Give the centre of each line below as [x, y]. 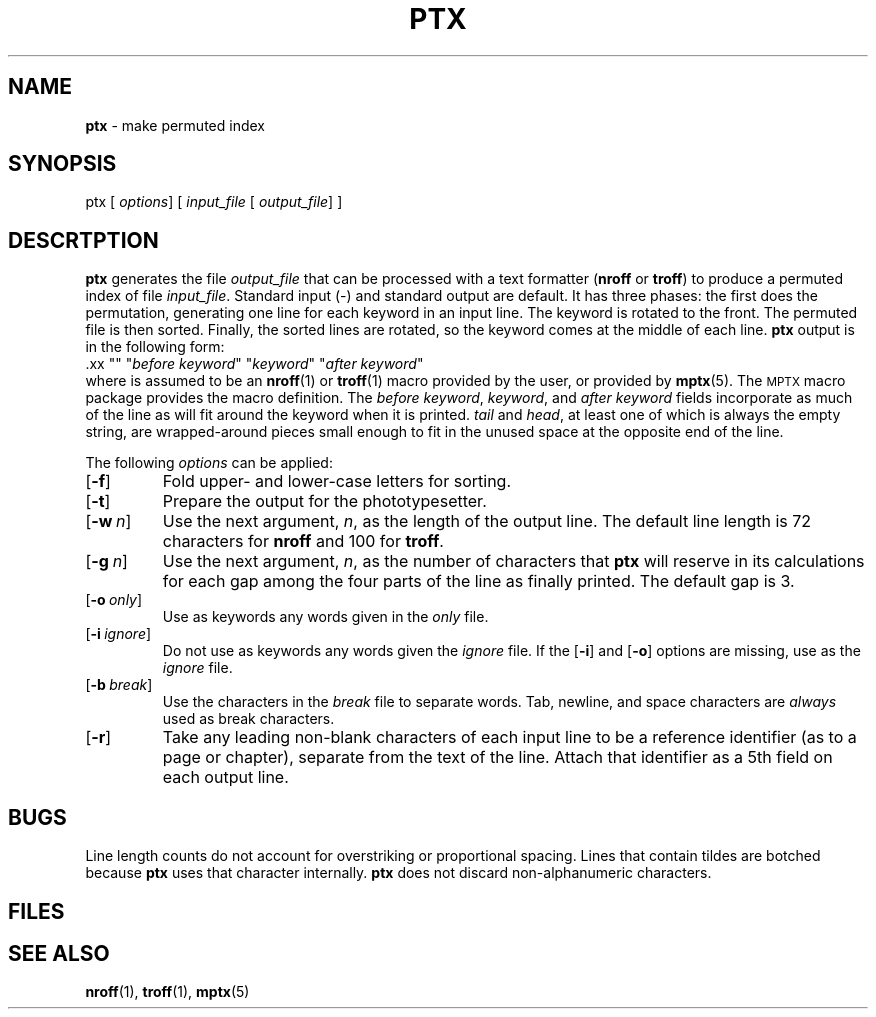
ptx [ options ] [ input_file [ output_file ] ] [214, 202]
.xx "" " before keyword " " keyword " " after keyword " [254, 364]
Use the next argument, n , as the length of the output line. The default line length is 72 [487, 521]
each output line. [225, 777]
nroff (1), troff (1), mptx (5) [167, 992]
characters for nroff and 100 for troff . [303, 541]
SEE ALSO [59, 953]
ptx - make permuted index [175, 125]
